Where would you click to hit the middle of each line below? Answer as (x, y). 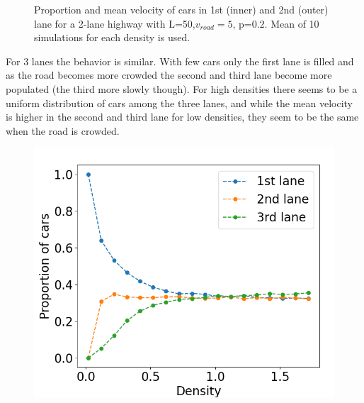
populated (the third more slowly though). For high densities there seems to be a (182, 88)
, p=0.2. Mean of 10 (276, 23)
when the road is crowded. (63, 130)
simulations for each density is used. (112, 37)
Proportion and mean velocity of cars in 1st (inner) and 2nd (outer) (181, 9)
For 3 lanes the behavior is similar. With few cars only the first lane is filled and (180, 61)
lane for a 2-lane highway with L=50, (115, 23)
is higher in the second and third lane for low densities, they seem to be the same (182, 117)
